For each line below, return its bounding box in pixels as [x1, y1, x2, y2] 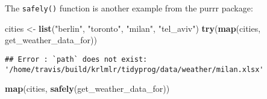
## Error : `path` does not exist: [5, 55, 148, 64]
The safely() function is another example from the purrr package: [5, 2, 253, 14]
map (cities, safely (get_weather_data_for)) [5, 82, 170, 95]
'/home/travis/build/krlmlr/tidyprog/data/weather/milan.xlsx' [5, 65, 264, 74]
